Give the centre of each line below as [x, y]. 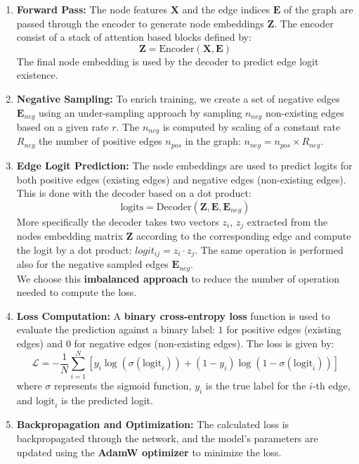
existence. [37, 75]
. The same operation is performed [269, 249]
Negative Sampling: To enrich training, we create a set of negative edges [178, 98]
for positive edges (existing [284, 329]
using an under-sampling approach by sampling [140, 112]
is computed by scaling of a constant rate [252, 127]
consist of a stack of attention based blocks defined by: [134, 37]
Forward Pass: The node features [92, 9]
